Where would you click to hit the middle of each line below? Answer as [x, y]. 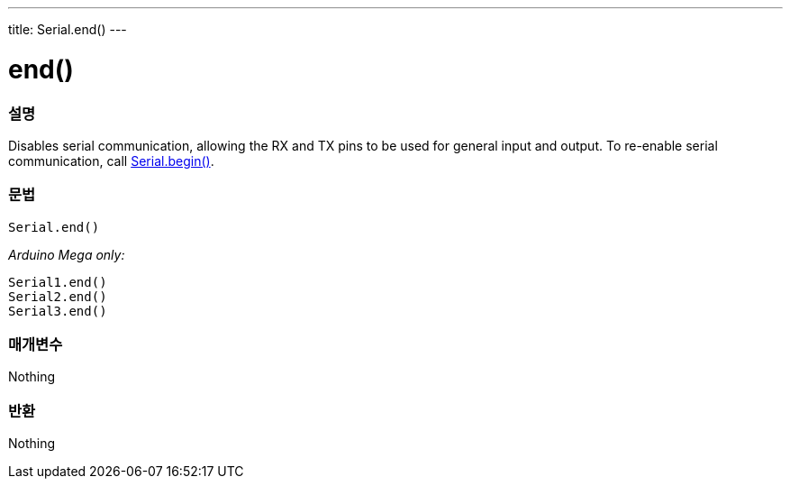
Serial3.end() [58, 311]
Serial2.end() [58, 296]
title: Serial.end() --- [68, 29]
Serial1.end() [58, 282]
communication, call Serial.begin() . [111, 160]
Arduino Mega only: [67, 254]
